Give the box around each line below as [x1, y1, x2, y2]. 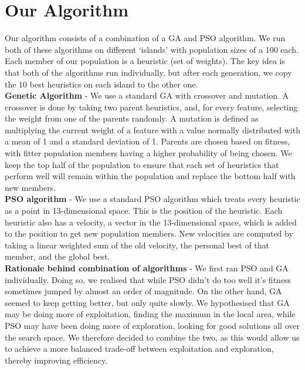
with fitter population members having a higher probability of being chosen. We [5, 147, 292, 159]
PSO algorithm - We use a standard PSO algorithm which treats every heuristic [5, 193, 300, 205]
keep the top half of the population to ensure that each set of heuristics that [5, 158, 279, 170]
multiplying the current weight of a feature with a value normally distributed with [5, 123, 300, 136]
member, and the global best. [5, 250, 110, 263]
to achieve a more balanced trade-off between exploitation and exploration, [5, 342, 274, 355]
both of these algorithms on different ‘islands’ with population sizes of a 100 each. [5, 43, 299, 55]
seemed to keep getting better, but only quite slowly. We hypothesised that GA [5, 296, 290, 308]
